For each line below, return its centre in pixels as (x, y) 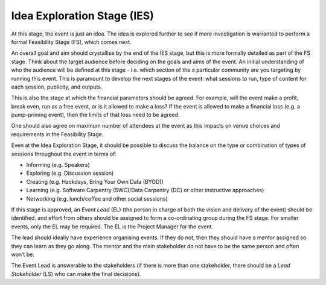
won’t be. (23, 254)
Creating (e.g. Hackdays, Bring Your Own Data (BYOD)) (95, 181)
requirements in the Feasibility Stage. (57, 134)
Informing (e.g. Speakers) (58, 165)
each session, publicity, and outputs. (57, 87)
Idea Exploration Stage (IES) (82, 16)
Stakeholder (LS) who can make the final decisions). (76, 274)
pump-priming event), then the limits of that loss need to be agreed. (96, 115)
